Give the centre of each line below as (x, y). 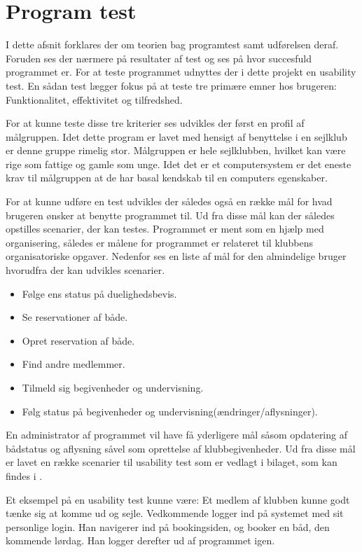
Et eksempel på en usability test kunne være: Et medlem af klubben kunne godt (178, 499)
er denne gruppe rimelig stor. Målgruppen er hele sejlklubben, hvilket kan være (176, 150)
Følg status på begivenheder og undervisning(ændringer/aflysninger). (170, 411)
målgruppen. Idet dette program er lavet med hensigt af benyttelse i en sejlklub (176, 136)
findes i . (24, 475)
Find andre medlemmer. (74, 364)
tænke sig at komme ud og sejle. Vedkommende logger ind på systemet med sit (175, 513)
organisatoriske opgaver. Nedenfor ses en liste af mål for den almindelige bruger (176, 256)
